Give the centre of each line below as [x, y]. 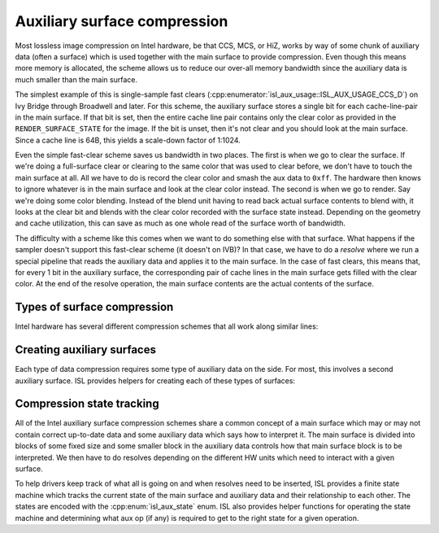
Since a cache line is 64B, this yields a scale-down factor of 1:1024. [128, 140]
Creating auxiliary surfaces [85, 350]
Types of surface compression [94, 307]
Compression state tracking [87, 404]
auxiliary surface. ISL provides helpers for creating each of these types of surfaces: [155, 380]
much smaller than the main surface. [76, 79]
